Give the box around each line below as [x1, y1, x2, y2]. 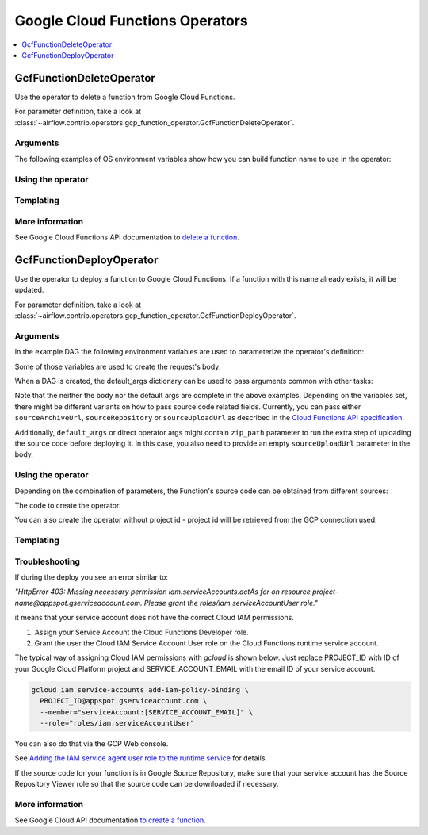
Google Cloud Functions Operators [14, 12, 249, 29]
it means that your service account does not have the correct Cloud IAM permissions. [14, 613, 295, 622]
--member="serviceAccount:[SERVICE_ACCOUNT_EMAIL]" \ [40, 707, 254, 717]
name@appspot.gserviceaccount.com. [14, 598, 143, 607]
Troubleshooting [14, 556, 81, 567]
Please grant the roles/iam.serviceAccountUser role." [143, 598, 319, 607]
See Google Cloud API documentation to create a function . [14, 815, 206, 825]
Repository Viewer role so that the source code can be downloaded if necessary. [14, 779, 279, 789]
